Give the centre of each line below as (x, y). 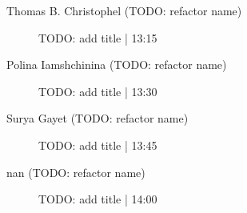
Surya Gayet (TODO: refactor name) (98, 118)
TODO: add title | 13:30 (98, 91)
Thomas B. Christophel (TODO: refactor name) (124, 10)
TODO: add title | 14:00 (98, 199)
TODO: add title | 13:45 (98, 145)
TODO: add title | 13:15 (98, 37)
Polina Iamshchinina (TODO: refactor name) (117, 64)
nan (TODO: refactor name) (76, 172)
